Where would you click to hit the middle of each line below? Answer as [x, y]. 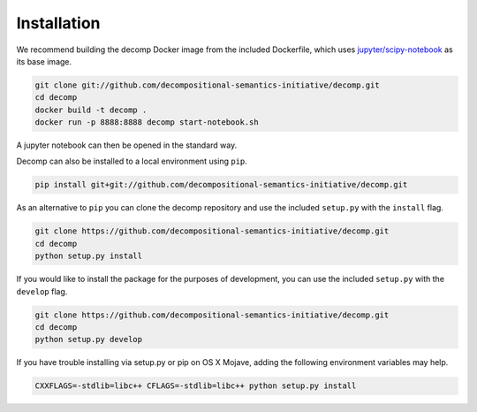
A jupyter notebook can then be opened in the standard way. [127, 145]
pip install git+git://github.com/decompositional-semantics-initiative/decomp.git [221, 185]
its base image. [44, 61]
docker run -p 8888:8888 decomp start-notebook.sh [147, 122]
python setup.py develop [89, 340]
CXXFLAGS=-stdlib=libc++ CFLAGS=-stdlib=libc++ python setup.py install [196, 386]
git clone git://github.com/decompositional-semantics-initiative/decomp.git [207, 85]
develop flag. [42, 291]
